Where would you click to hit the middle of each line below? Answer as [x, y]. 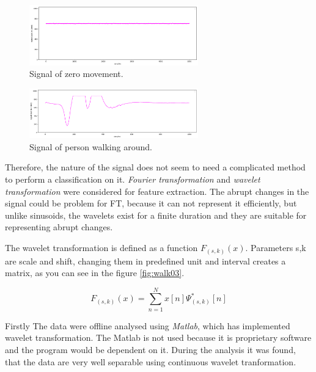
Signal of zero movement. [76, 74]
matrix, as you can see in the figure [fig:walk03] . [95, 273]
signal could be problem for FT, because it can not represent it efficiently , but [151, 203]
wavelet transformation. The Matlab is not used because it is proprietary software [158, 337]
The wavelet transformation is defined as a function [101, 247]
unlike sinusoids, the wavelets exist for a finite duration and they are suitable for [156, 215]
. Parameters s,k [276, 247]
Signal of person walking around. [91, 146]
